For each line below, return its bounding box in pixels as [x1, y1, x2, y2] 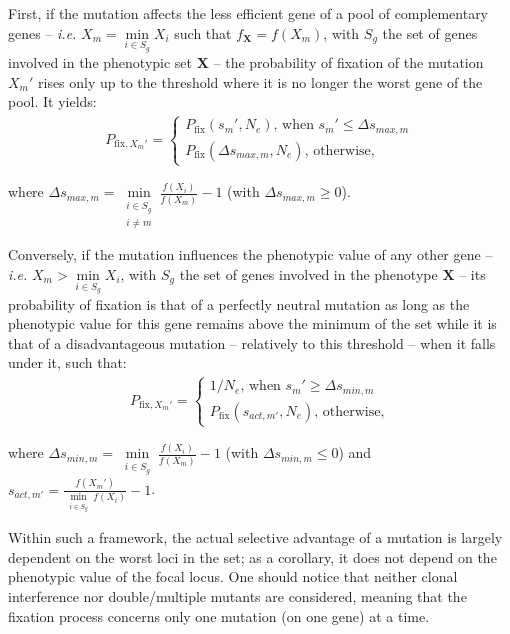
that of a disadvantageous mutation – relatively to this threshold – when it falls [8, 332, 496, 353]
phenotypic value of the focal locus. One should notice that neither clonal [8, 566, 458, 587]
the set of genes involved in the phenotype [179, 264, 438, 285]
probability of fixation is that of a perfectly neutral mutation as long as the [8, 293, 470, 314]
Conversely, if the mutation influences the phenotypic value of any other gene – [8, 244, 493, 265]
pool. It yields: [8, 91, 97, 112]
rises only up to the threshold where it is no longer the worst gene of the [38, 71, 483, 92]
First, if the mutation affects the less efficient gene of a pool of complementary [8, 3, 489, 23]
